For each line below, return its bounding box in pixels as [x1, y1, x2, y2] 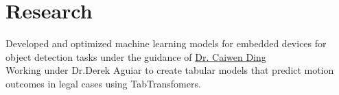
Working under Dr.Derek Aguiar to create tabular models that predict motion [5, 63, 334, 77]
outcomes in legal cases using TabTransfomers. [5, 76, 201, 90]
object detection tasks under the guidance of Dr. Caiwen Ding [5, 49, 266, 64]
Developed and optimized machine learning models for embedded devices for [5, 36, 327, 51]
